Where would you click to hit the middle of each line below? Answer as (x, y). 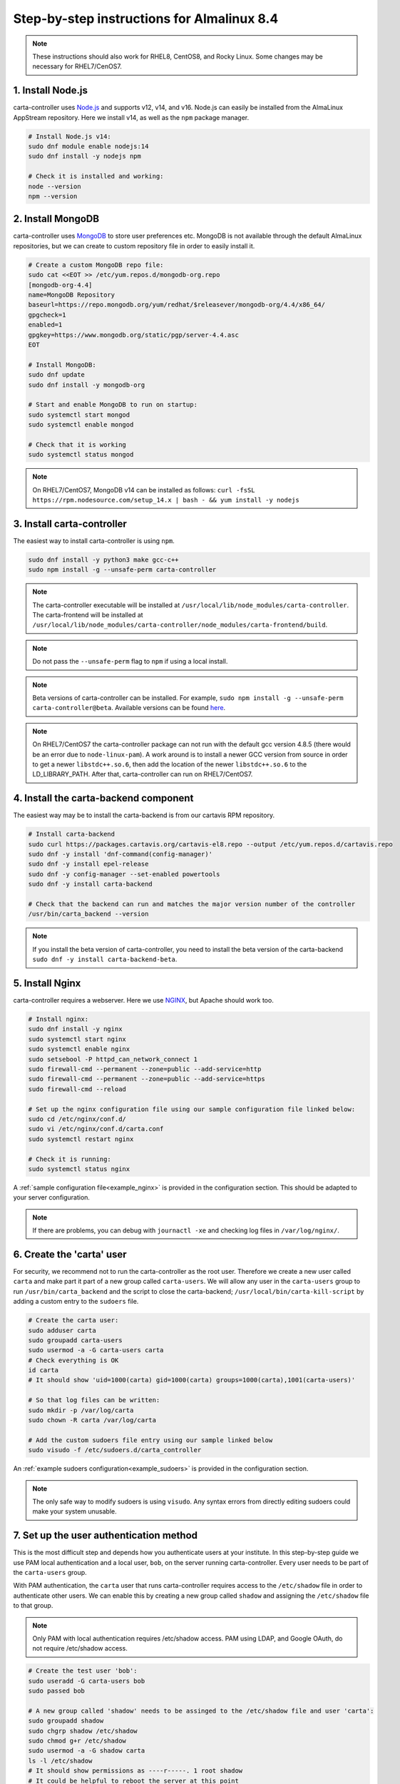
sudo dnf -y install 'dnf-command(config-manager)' (120, 854)
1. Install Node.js (51, 90)
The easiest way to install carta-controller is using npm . (94, 541)
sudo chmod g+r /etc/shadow (77, 1741)
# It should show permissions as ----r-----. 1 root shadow (135, 1771)
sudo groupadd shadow (66, 1721)
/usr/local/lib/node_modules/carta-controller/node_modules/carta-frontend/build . (180, 625)
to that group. (33, 1606)
